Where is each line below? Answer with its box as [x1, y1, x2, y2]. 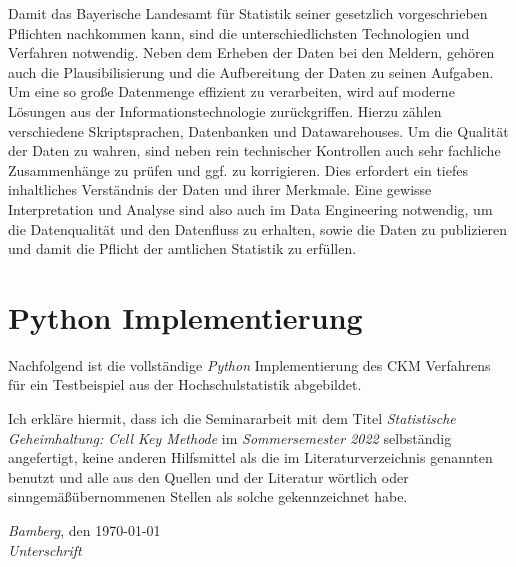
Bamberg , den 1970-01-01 [8, 520, 161, 540]
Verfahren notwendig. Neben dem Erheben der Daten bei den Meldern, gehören [8, 42, 495, 63]
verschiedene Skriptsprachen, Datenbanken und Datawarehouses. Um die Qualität [8, 120, 509, 141]
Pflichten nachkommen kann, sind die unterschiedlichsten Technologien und [8, 22, 470, 43]
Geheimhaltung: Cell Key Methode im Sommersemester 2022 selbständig [8, 427, 452, 448]
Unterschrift [8, 539, 82, 560]
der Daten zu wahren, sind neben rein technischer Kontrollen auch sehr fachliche [8, 140, 501, 161]
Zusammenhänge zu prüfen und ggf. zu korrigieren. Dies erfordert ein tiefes [8, 159, 468, 180]
